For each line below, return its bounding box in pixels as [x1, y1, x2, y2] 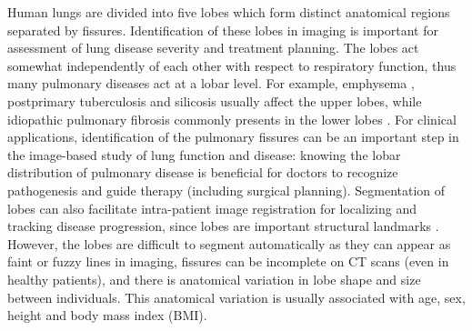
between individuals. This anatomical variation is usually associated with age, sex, [7, 287, 466, 306]
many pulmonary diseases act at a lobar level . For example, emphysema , [7, 74, 415, 93]
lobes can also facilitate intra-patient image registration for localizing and [7, 198, 417, 217]
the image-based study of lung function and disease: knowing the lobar [7, 145, 401, 164]
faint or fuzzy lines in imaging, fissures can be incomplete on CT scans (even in [7, 252, 449, 271]
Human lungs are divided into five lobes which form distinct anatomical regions [7, 3, 450, 21]
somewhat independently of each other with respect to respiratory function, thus [7, 55, 457, 75]
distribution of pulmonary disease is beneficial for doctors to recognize [7, 163, 398, 182]
